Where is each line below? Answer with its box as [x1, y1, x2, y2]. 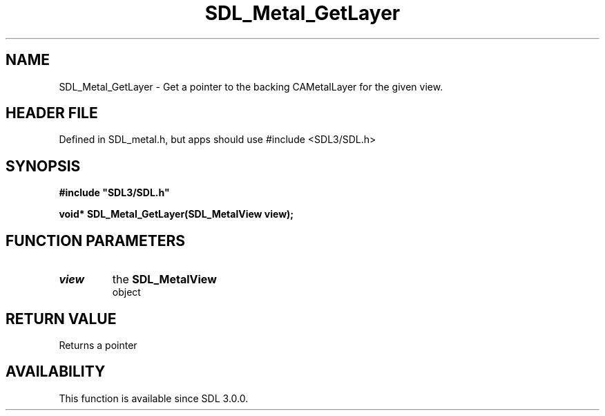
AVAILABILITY [6, 363, 106, 381]
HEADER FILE [6, 104, 98, 122]
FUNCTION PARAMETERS [6, 231, 185, 249]
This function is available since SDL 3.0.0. [59, 392, 249, 404]
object [112, 286, 141, 299]
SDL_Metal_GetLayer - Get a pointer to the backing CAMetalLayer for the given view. [59, 80, 443, 93]
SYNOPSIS [6, 157, 81, 175]
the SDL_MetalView [112, 272, 217, 287]
